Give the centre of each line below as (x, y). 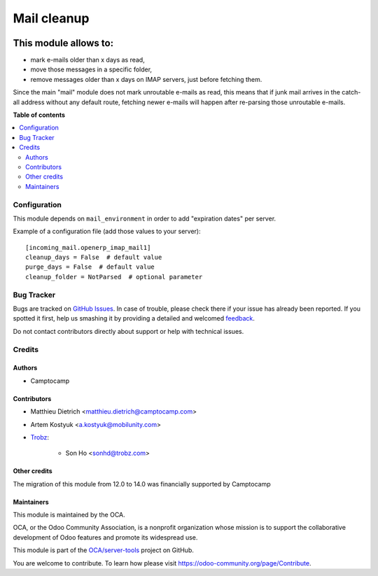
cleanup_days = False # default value (94, 258)
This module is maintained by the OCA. (69, 515)
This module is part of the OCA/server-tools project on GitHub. (103, 550)
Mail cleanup (51, 18)
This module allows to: (63, 43)
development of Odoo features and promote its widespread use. (105, 537)
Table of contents (39, 115)
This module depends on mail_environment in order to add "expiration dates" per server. (145, 218)
